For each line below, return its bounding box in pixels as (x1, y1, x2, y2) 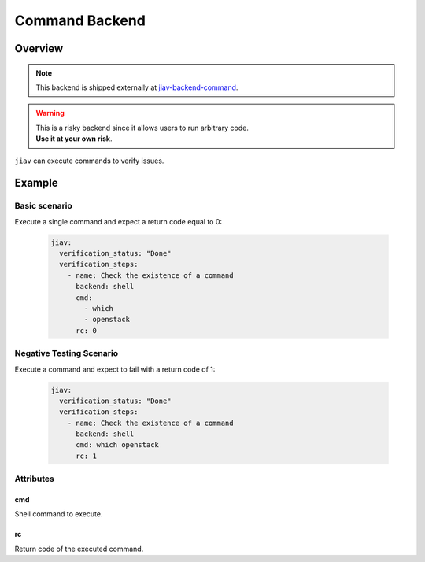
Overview (14, 42, 64, 55)
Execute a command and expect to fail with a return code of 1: (14, 364, 216, 374)
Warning (35, 109, 65, 118)
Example (14, 176, 58, 190)
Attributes (14, 473, 54, 484)
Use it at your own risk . (35, 134, 113, 143)
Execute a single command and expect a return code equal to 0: (14, 216, 223, 226)
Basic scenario (14, 201, 72, 212)
